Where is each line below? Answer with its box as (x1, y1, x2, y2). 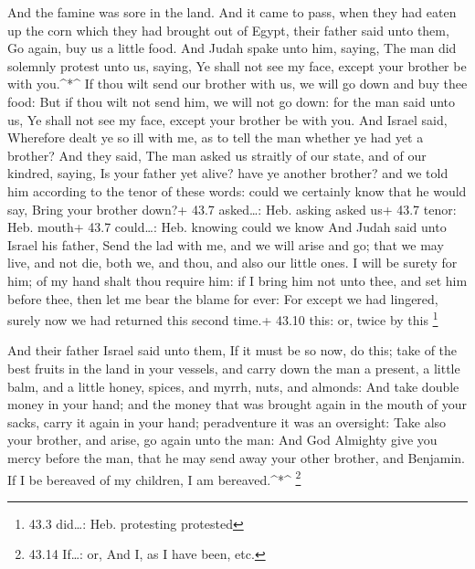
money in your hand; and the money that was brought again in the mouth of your (7, 395, 468, 414)
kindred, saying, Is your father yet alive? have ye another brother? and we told (7, 163, 449, 183)
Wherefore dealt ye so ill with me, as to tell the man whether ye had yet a (7, 128, 424, 147)
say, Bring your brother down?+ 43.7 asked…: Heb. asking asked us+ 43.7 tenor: (7, 199, 457, 218)
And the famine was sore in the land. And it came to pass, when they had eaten (7, 3, 457, 21)
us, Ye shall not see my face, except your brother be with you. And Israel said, (7, 110, 448, 129)
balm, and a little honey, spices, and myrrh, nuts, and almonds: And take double (7, 376, 459, 395)
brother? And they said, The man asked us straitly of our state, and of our (7, 145, 427, 164)
